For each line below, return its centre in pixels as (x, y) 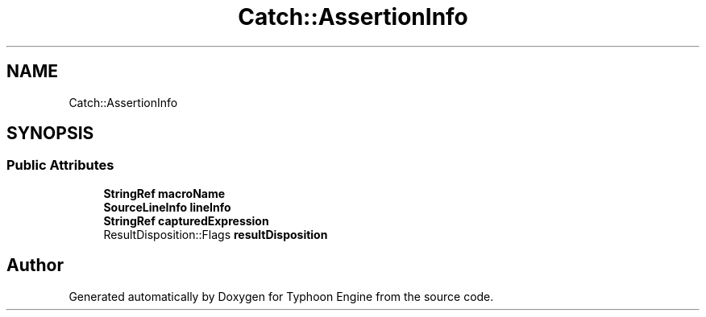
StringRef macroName (164, 193)
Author (35, 266)
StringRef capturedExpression (186, 220)
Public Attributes (60, 165)
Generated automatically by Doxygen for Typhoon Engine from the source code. (281, 296)
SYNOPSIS (50, 134)
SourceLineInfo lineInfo (167, 207)
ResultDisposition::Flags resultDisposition (216, 234)
